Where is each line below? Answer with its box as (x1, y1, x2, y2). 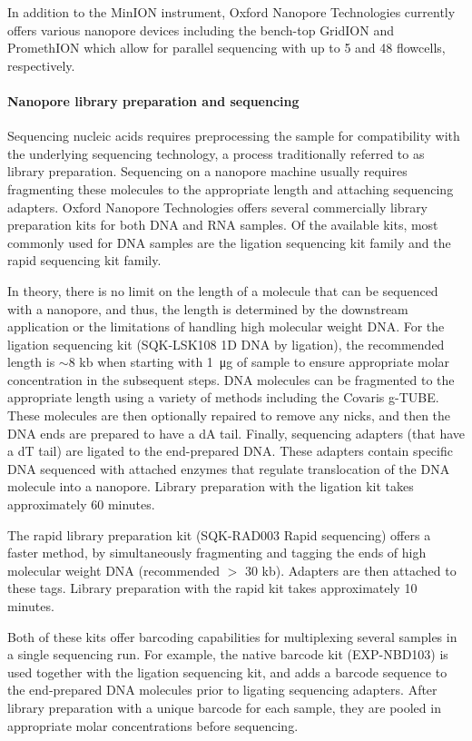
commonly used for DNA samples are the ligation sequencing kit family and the (7, 232, 451, 252)
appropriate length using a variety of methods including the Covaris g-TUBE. (7, 388, 439, 407)
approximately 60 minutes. (7, 495, 155, 514)
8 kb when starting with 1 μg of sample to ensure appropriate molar (68, 352, 450, 371)
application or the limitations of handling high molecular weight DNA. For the (7, 317, 445, 336)
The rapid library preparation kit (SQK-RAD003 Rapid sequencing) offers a (7, 525, 431, 544)
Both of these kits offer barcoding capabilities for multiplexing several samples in (7, 627, 457, 646)
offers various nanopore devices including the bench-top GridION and (7, 20, 394, 39)
